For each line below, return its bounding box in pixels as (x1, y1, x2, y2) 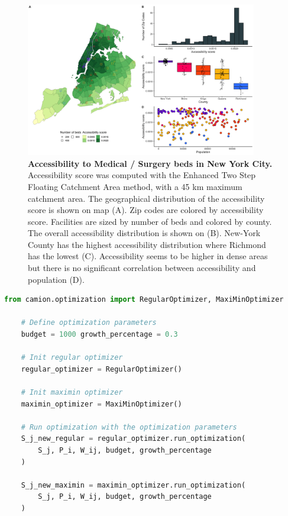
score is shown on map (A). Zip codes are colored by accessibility (28, 204, 264, 216)
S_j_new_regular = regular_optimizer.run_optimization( (21, 434, 246, 443)
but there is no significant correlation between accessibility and (28, 262, 256, 274)
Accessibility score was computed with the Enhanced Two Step (28, 169, 256, 181)
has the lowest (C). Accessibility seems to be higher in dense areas (28, 250, 268, 262)
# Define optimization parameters (21, 318, 157, 327)
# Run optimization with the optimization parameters (21, 423, 237, 431)
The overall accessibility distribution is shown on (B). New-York (28, 227, 261, 239)
